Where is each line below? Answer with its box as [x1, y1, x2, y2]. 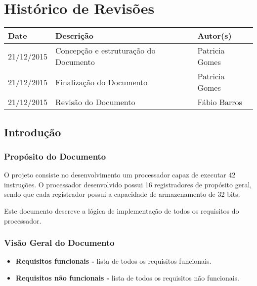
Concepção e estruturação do [55, 45, 156, 57]
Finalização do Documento [55, 76, 148, 88]
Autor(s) [197, 30, 232, 42]
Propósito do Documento [4, 150, 106, 162]
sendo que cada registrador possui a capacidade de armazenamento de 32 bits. [4, 189, 240, 199]
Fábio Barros [197, 96, 242, 108]
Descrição [55, 30, 94, 42]
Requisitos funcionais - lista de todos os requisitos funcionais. [15, 256, 212, 266]
